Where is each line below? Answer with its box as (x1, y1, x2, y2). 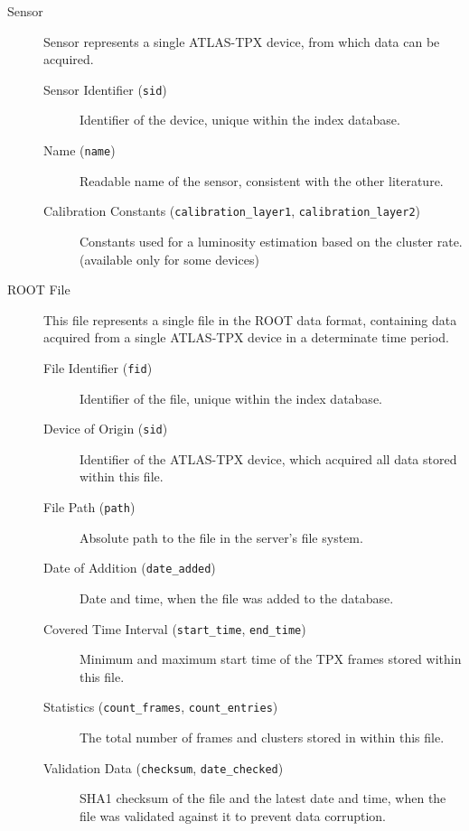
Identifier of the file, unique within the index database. (80, 388, 382, 407)
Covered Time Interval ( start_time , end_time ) (43, 619, 306, 638)
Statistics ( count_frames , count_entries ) (43, 697, 278, 716)
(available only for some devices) (80, 249, 259, 268)
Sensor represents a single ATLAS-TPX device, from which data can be (43, 32, 440, 51)
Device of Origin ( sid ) (43, 419, 168, 438)
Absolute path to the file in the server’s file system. (80, 528, 363, 546)
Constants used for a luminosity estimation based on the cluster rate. (80, 231, 463, 250)
